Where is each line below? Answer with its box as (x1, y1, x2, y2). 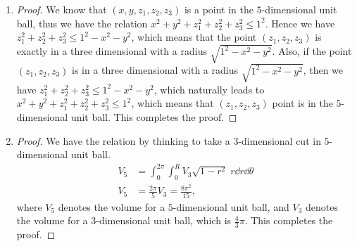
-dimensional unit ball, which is (96, 213, 232, 228)
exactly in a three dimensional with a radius (16, 44, 207, 58)
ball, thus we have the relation (16, 15, 148, 30)
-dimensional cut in (238, 133, 321, 148)
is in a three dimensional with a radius (72, 63, 238, 77)
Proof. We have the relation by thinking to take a (16, 133, 230, 148)
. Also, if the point (272, 44, 352, 58)
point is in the (272, 96, 333, 110)
